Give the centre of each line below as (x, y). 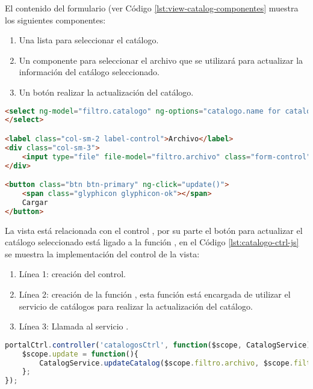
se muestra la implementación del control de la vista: (102, 253)
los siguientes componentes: (55, 20)
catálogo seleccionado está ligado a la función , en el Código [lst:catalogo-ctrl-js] (152, 242)
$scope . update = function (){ (80, 354)
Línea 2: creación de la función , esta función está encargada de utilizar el (155, 294)
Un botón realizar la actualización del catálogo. (106, 92)
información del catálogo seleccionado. (89, 72)
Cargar (35, 202)
